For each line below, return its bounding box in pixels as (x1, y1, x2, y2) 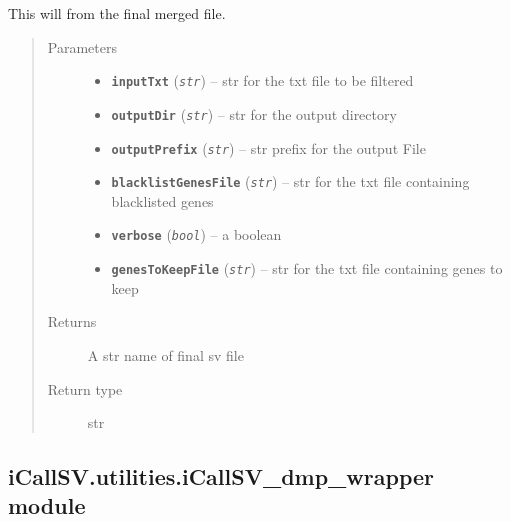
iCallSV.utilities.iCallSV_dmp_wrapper (8, 461, 435, 492)
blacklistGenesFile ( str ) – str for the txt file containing (111, 171, 470, 192)
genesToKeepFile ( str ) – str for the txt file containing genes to (111, 258, 503, 279)
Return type (47, 378, 123, 399)
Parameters (47, 36, 117, 57)
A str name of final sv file (87, 344, 244, 365)
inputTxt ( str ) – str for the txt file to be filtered (111, 70, 414, 91)
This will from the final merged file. (8, 3, 226, 23)
